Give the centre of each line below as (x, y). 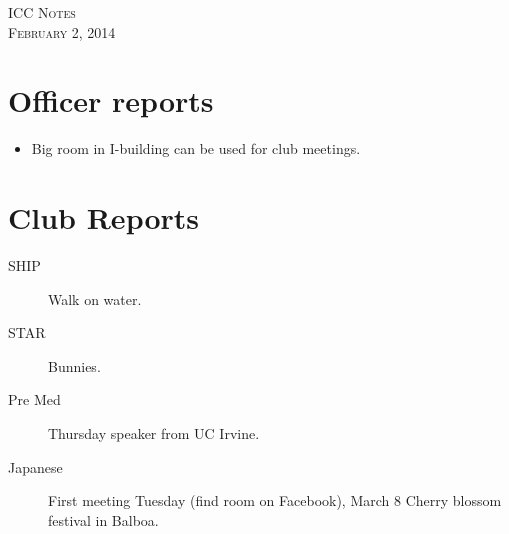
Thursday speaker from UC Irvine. (154, 433)
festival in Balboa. (103, 519)
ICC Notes (42, 12)
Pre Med (34, 399)
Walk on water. (95, 298)
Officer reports (111, 100)
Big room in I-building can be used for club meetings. (196, 148)
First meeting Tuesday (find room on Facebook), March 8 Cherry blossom (275, 500)
